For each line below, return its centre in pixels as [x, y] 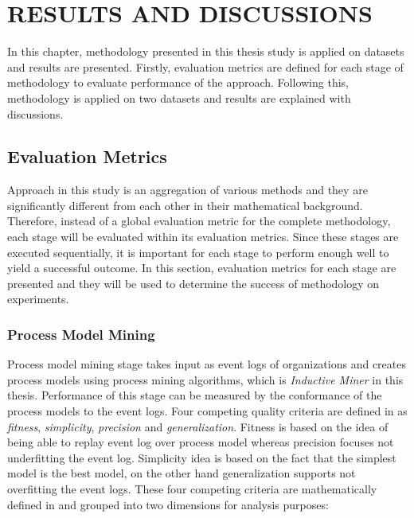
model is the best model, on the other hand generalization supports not [182, 473]
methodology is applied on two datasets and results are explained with [179, 97]
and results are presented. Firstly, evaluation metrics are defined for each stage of [205, 66]
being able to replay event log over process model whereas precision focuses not [201, 442]
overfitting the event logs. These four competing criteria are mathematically [192, 489]
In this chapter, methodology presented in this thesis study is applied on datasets [206, 51]
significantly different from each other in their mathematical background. [185, 205]
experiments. [38, 299]
